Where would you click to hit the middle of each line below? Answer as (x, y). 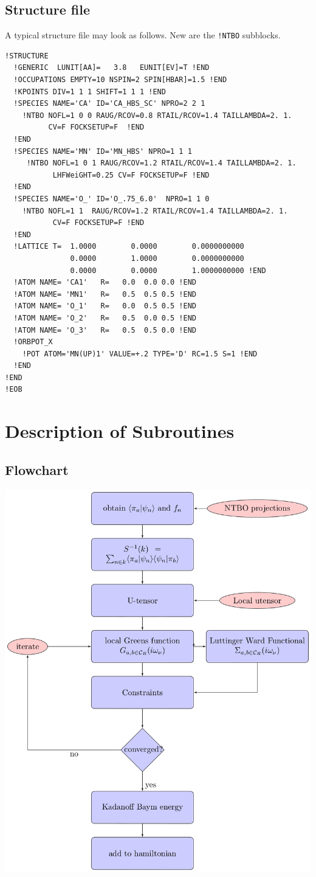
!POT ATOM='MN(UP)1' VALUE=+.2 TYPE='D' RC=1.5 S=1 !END (140, 354)
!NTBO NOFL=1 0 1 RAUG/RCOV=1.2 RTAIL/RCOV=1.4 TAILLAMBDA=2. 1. (161, 163)
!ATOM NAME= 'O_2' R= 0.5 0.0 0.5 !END (105, 318)
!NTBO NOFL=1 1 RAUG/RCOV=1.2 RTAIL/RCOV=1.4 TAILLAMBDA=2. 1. (155, 211)
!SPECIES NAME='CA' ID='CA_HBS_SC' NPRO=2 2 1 (109, 104)
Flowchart (37, 469)
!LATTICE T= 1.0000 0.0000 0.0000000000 (129, 247)
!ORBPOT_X (33, 342)
